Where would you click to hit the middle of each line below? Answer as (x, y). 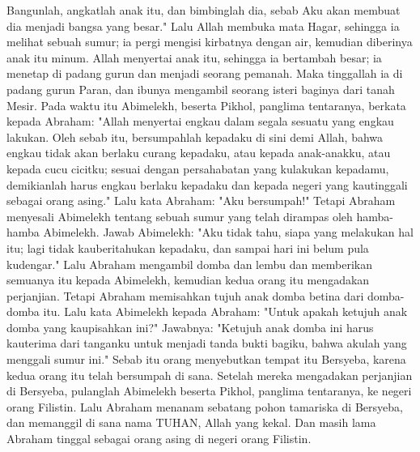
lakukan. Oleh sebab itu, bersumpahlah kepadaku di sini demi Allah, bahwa (195, 136)
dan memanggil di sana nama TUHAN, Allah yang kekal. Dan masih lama (191, 422)
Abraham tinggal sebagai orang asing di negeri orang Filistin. (159, 439)
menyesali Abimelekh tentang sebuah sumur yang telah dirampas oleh (180, 216)
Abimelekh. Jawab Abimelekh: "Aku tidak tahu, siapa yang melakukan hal (228, 232)
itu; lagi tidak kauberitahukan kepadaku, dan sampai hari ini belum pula (188, 247)
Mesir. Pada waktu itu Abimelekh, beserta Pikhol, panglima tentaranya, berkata (206, 105)
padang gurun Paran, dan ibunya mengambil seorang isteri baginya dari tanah (201, 89)
